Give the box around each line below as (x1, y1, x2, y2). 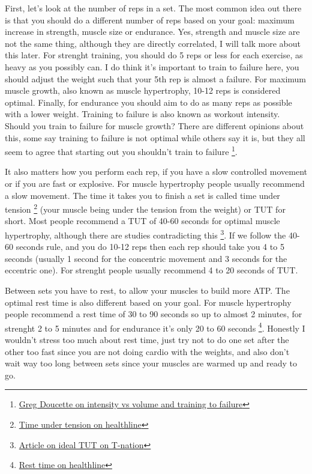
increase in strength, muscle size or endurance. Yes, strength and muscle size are (5, 25, 300, 38)
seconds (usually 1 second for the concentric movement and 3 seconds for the (5, 252, 287, 264)
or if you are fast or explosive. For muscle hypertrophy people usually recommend (5, 177, 305, 189)
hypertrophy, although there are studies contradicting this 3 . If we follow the (5, 227, 286, 241)
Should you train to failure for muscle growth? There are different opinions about (5, 119, 304, 132)
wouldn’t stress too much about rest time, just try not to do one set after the (5, 333, 289, 346)
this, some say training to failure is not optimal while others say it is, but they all (5, 131, 305, 144)
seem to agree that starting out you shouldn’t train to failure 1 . (5, 144, 238, 157)
